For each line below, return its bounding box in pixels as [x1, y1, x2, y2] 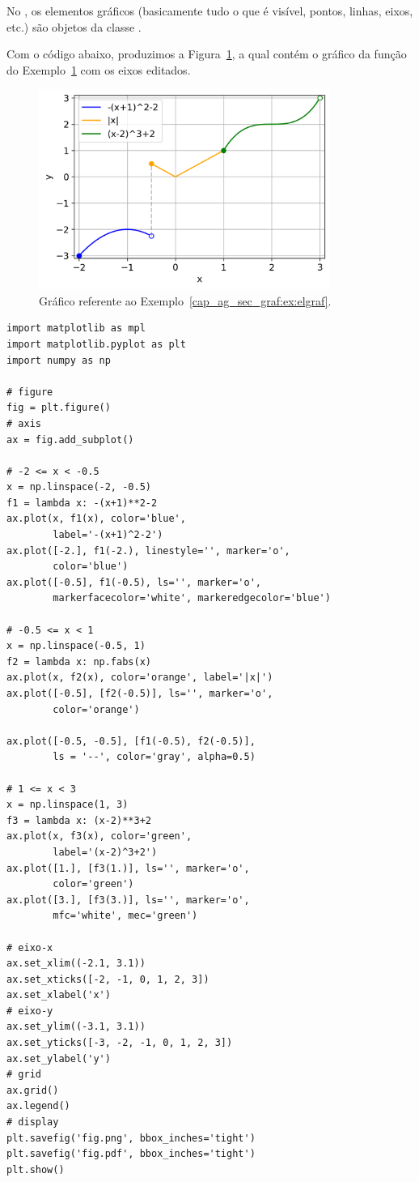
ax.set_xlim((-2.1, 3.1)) [6, 958, 146, 970]
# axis [6, 417, 41, 429]
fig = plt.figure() [6, 402, 111, 414]
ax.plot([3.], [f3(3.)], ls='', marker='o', [6, 894, 250, 906]
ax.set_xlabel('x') [6, 989, 111, 1001]
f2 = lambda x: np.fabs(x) [6, 655, 151, 668]
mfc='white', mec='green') [53, 910, 198, 922]
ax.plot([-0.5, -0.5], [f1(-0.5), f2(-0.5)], [6, 735, 256, 747]
